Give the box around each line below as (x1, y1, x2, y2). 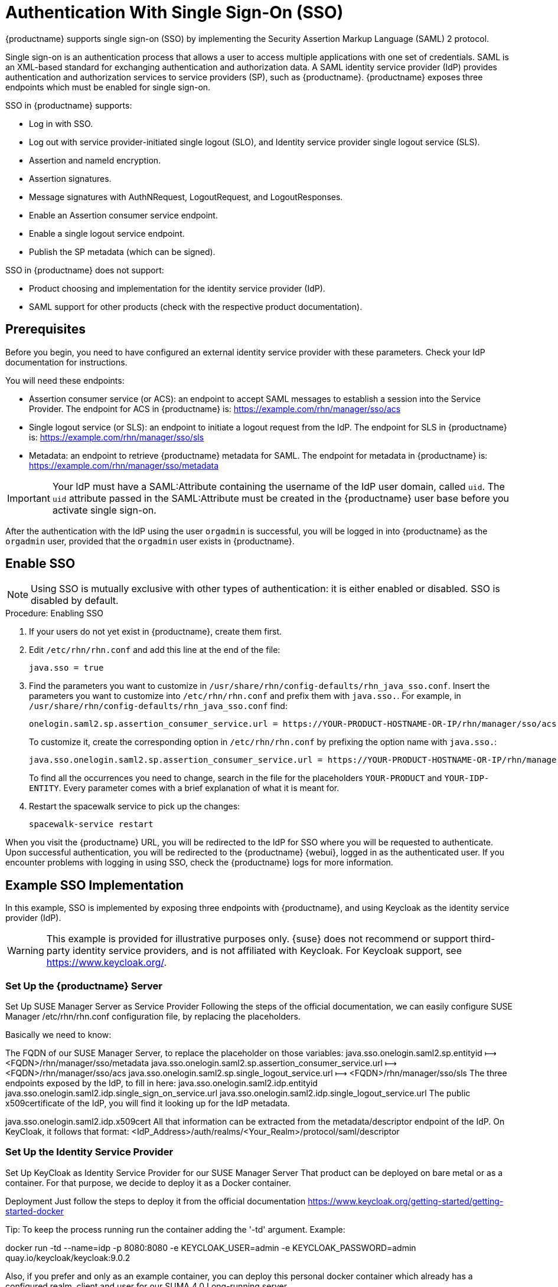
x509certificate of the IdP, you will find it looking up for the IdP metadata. (5, 1098, 290, 1109)
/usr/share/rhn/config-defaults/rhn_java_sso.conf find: (29, 701, 288, 711)
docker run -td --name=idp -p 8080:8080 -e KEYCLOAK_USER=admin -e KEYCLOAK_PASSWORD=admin (5, 1242, 416, 1253)
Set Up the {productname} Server (5, 979, 162, 992)
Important (7, 492, 50, 504)
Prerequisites (5, 322, 86, 337)
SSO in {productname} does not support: (5, 264, 164, 275)
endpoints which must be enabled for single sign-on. (5, 81, 211, 92)
